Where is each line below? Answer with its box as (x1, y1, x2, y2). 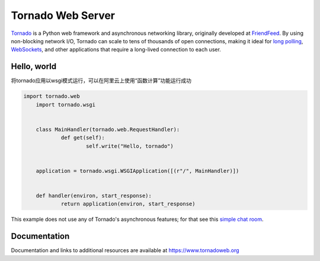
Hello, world (11, 62, 57, 72)
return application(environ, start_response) (60, 201, 196, 207)
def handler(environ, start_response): (36, 192, 152, 199)
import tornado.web (23, 93, 80, 100)
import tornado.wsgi (36, 101, 96, 108)
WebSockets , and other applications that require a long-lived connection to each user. (11, 46, 222, 53)
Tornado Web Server (11, 9, 116, 22)
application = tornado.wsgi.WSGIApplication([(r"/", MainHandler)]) (36, 167, 239, 174)
